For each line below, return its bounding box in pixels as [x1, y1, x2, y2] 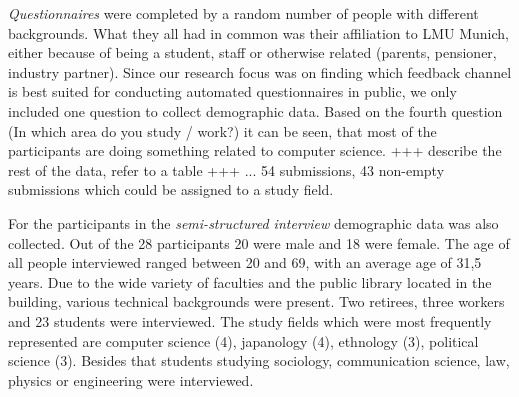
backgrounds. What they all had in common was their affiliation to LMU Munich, [8, 22, 509, 43]
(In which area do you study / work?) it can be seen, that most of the [8, 120, 437, 141]
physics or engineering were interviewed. [8, 369, 254, 390]
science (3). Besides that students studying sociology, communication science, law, [8, 350, 510, 371]
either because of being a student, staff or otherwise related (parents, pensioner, [8, 42, 497, 63]
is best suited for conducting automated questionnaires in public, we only [8, 81, 457, 102]
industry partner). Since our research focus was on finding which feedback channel [8, 61, 512, 82]
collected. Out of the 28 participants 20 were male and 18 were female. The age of [8, 232, 510, 253]
